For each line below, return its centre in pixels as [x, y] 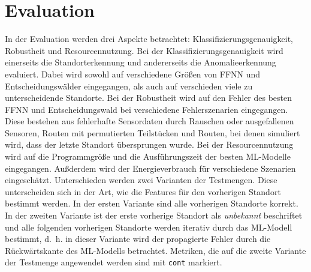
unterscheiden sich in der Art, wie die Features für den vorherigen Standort [143, 191]
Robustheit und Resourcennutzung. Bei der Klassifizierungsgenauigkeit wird [144, 50]
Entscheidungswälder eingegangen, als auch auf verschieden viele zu [129, 86]
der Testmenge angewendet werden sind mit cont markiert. [114, 262]
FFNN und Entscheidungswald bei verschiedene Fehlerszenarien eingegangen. [147, 109]
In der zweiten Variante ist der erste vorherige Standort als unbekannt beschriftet [154, 215]
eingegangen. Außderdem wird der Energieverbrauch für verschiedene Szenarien [150, 168]
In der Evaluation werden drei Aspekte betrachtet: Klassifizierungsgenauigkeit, [149, 39]
